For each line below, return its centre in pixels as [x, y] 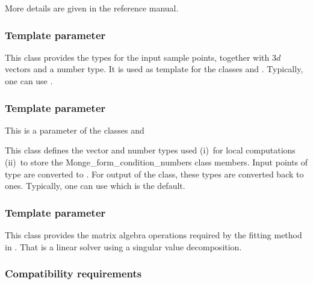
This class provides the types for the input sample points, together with [137, 57]
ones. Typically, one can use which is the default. [95, 186]
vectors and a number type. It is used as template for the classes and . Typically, [154, 69]
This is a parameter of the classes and [75, 130]
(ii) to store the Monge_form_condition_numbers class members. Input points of [156, 162]
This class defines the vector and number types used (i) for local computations [150, 150]
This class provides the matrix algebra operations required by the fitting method [153, 235]
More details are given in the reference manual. [92, 8]
